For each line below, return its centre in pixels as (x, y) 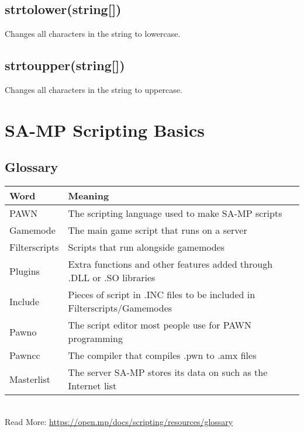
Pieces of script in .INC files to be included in (162, 295)
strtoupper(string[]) (65, 65)
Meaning (89, 196)
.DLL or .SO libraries (112, 278)
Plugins (25, 271)
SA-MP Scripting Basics (105, 129)
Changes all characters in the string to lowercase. (93, 34)
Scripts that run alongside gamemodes (146, 247)
